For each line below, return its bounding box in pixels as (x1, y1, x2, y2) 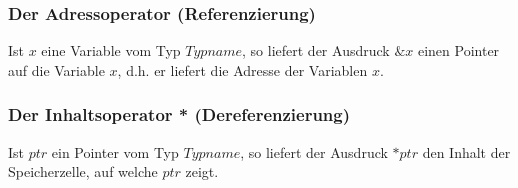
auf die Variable (8, 59, 105, 80)
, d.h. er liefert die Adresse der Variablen (117, 59, 368, 80)
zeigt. (185, 161, 219, 182)
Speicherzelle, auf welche (8, 161, 158, 182)
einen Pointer (417, 40, 500, 61)
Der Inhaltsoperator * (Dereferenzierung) (8, 102, 351, 127)
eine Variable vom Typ (41, 40, 181, 61)
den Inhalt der (422, 141, 511, 162)
